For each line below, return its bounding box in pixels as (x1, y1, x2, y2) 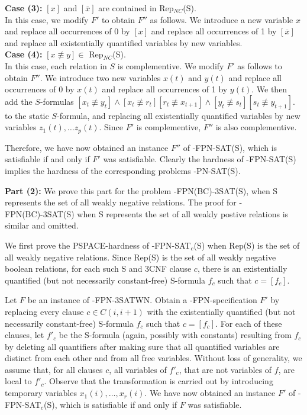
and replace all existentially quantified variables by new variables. (5, 36, 243, 49)
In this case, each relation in (5, 59, 107, 72)
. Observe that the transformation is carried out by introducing (44, 375, 273, 387)
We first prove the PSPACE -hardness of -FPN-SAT (5, 239, 191, 251)
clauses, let (5, 329, 44, 341)
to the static (5, 109, 49, 121)
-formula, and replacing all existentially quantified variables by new (57, 109, 300, 121)
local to (5, 375, 32, 387)
